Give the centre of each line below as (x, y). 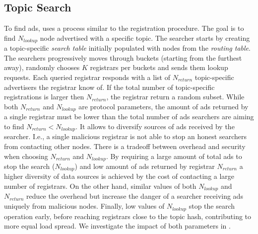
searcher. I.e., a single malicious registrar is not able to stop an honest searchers (125, 136)
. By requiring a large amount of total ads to (174, 156)
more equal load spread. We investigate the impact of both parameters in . (117, 226)
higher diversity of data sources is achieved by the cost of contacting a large (119, 176)
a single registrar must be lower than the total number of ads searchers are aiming (129, 117)
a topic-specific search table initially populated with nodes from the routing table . (127, 48)
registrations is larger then (44, 97)
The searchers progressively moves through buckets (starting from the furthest (123, 57)
